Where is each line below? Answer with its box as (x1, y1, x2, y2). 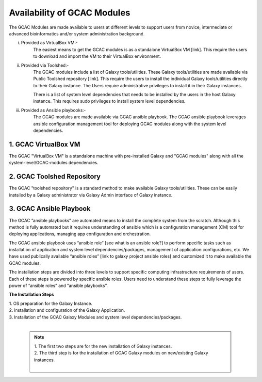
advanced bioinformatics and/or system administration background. (9, 31, 145, 36)
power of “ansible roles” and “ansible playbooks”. (9, 283, 108, 288)
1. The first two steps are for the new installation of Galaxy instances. (34, 343, 172, 349)
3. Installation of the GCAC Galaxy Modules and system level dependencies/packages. (9, 314, 182, 320)
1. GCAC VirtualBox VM (9, 140, 81, 148)
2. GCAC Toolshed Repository (9, 173, 101, 181)
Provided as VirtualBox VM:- (21, 40, 78, 46)
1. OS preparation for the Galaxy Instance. (9, 301, 93, 306)
